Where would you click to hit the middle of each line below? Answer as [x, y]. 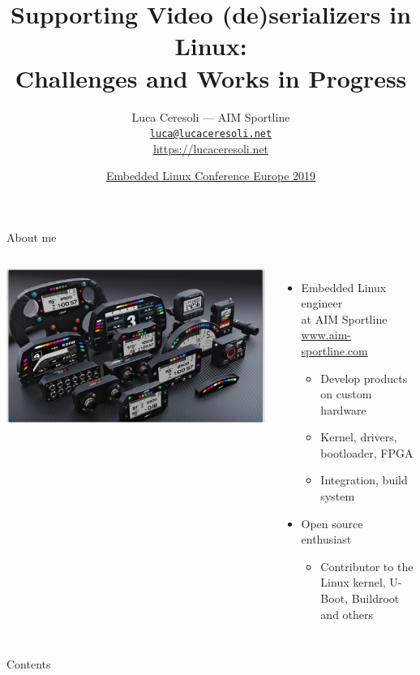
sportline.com [334, 350]
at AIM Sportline [344, 318]
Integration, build [364, 480]
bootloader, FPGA [367, 452]
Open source [332, 523]
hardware [343, 409]
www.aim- [326, 335]
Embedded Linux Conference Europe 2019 [211, 176]
